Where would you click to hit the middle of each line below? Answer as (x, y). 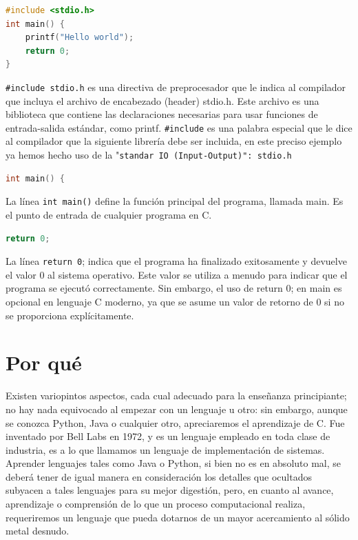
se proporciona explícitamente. (70, 315)
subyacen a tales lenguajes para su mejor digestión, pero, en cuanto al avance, (170, 490)
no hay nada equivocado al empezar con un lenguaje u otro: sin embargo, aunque (177, 409)
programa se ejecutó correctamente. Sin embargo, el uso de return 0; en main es (174, 288)
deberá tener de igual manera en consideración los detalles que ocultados (159, 476)
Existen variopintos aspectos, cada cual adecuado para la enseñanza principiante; (176, 396)
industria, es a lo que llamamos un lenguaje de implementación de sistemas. (165, 449)
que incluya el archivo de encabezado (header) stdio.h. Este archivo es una (162, 100)
